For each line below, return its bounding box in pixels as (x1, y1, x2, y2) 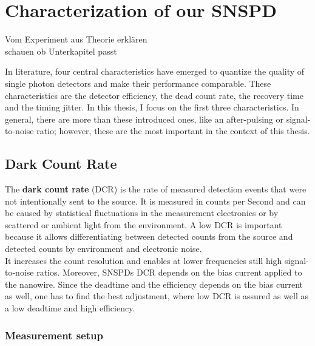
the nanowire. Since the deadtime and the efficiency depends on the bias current (5, 277, 303, 290)
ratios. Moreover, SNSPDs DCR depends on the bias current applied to (36, 266, 302, 279)
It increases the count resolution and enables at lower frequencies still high (5, 254, 282, 266)
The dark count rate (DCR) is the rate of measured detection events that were (5, 183, 307, 195)
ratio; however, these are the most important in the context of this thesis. (36, 124, 310, 137)
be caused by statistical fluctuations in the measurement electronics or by (5, 206, 279, 219)
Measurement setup (5, 327, 103, 342)
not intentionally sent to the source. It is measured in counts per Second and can (5, 194, 306, 207)
